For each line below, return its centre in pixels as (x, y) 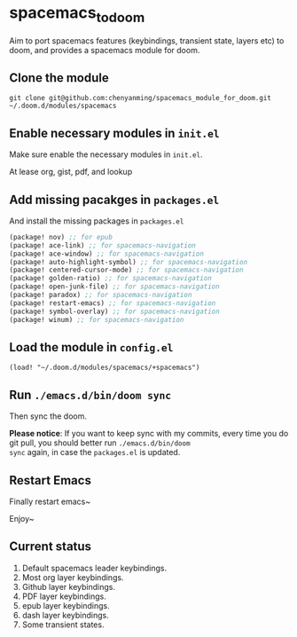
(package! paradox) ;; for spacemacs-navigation (101, 295)
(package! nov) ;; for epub (61, 237)
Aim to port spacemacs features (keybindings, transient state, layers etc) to (147, 40)
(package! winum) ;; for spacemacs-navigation (97, 319)
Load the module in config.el (91, 347)
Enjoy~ (22, 519)
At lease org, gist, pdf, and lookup (71, 172)
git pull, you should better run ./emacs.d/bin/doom (100, 443)
